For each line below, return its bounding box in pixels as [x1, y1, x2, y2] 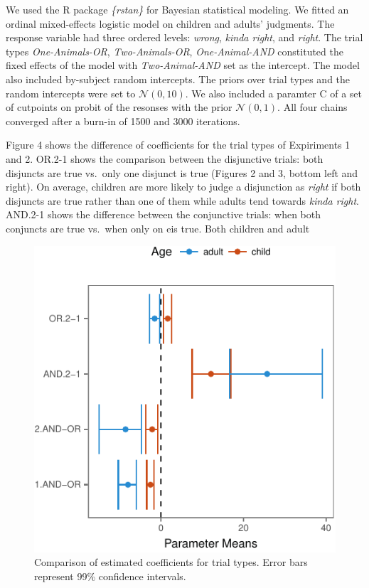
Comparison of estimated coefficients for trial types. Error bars [34, 555, 308, 570]
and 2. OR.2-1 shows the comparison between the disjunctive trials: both [6, 151, 323, 166]
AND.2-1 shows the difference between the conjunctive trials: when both [6, 207, 321, 222]
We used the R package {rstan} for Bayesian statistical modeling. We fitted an [6, 2, 349, 16]
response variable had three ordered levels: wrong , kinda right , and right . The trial [6, 30, 363, 45]
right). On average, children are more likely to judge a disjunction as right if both [6, 179, 361, 194]
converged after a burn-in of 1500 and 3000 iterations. [6, 113, 240, 128]
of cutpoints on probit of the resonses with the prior [6, 100, 232, 114]
